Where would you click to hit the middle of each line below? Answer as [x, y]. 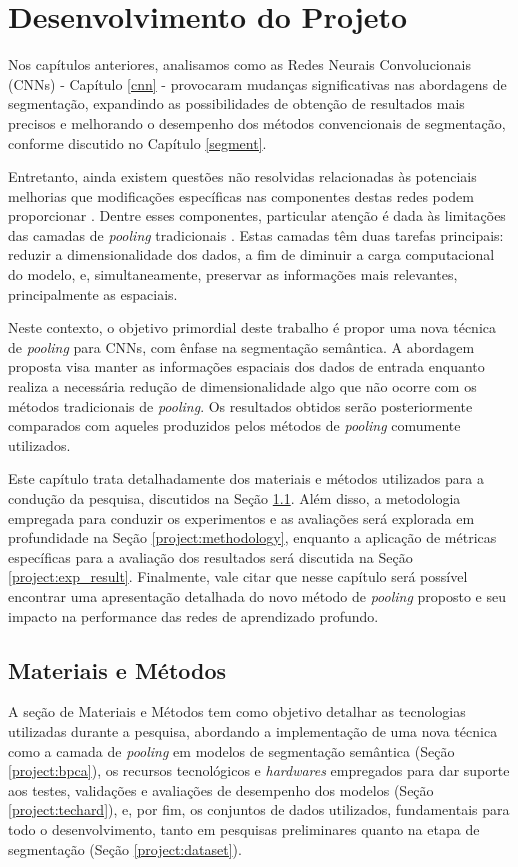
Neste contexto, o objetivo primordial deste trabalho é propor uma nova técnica [252, 327]
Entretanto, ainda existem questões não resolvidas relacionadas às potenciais [242, 176]
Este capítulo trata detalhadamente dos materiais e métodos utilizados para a [246, 478]
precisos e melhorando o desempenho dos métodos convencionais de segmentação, [257, 122]
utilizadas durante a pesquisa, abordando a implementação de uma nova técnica [253, 730]
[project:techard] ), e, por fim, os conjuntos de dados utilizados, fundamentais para [259, 809]
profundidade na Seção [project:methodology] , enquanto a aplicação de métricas [252, 537]
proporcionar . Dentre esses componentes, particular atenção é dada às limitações [257, 215]
